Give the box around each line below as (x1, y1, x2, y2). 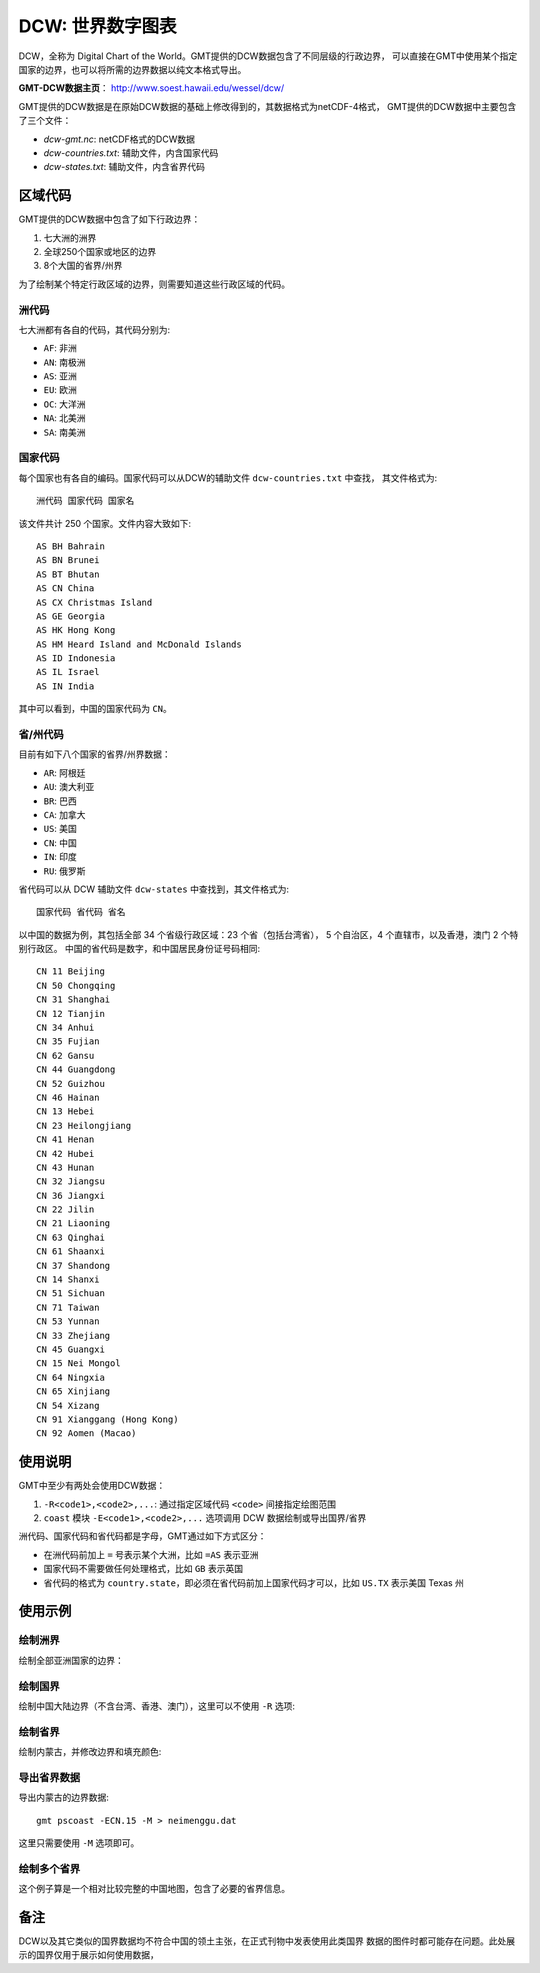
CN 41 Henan (36, 1134, 95, 1145)
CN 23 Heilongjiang (36, 1120, 132, 1131)
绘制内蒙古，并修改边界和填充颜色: (18, 1746, 162, 1758)
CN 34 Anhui (36, 1022, 95, 1034)
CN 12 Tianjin (36, 1008, 105, 1019)
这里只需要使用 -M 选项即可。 (18, 1836, 140, 1849)
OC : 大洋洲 (43, 398, 86, 410)
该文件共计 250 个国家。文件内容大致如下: (18, 517, 192, 529)
